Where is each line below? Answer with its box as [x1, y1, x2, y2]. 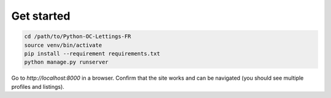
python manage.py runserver [24, 59, 108, 66]
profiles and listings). [11, 83, 64, 90]
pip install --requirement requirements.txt [24, 50, 161, 57]
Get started [11, 9, 70, 23]
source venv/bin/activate [24, 42, 102, 48]
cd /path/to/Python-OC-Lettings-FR [24, 33, 131, 40]
